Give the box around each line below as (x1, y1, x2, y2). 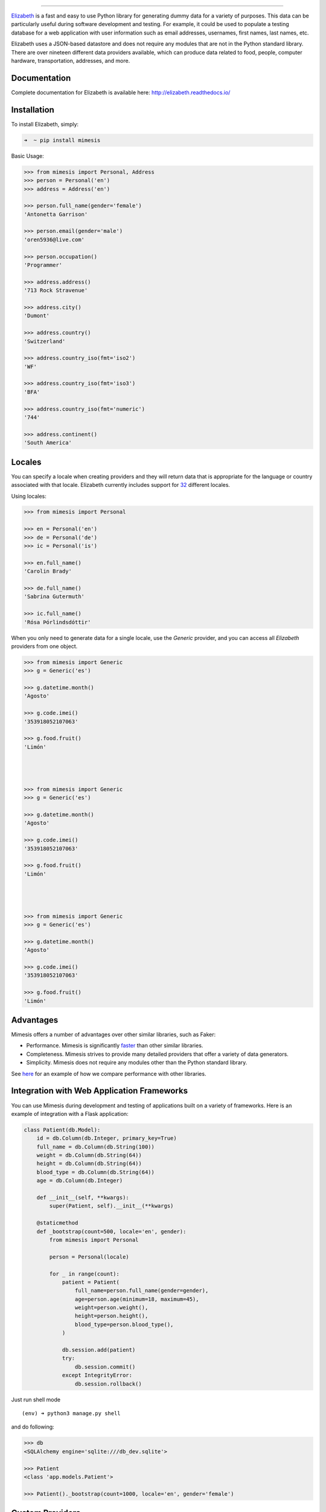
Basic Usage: (11, 152, 45, 160)
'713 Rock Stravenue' (24, 287, 88, 294)
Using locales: (11, 492, 46, 500)
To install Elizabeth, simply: (11, 120, 78, 128)
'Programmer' (24, 262, 63, 269)
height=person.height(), (74, 1312, 149, 1320)
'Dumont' (24, 312, 50, 319)
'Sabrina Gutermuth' (24, 593, 85, 600)
